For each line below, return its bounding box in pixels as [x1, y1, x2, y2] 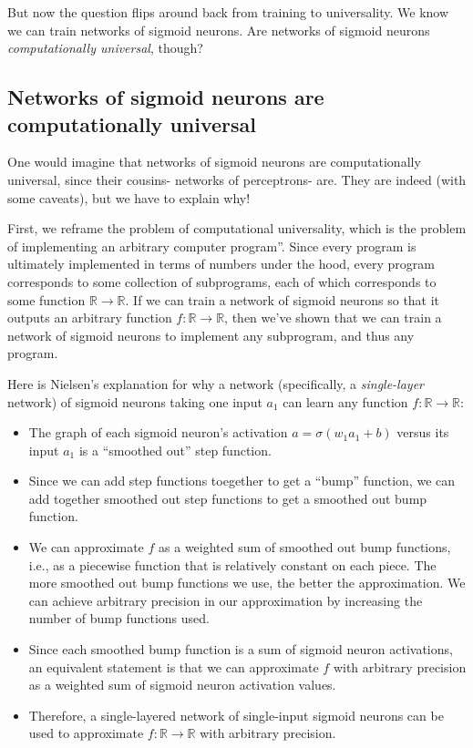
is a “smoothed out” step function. [78, 440, 272, 459]
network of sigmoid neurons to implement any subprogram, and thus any [7, 325, 415, 344]
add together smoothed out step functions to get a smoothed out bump [28, 488, 427, 507]
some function [7, 290, 86, 309]
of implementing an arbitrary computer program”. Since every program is [7, 236, 416, 255]
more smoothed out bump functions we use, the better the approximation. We [28, 573, 466, 592]
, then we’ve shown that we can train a [224, 308, 442, 327]
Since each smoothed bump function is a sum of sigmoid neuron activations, [28, 640, 453, 659]
